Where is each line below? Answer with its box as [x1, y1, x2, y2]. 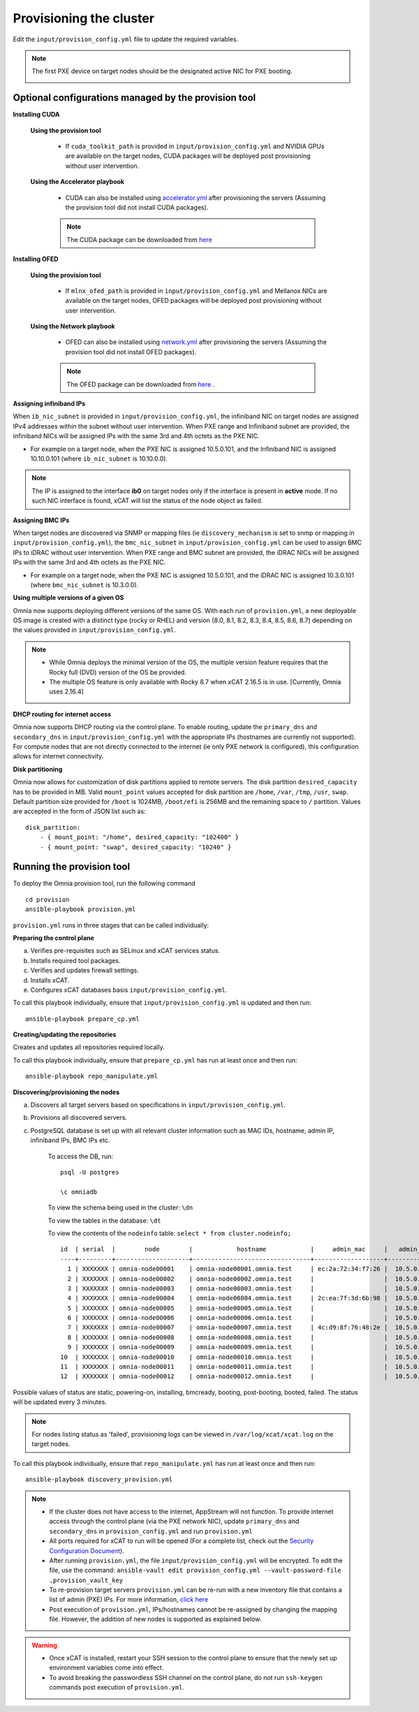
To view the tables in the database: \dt [47, 1216, 161, 1225]
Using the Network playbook [30, 322, 115, 331]
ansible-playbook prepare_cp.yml [25, 1014, 140, 1023]
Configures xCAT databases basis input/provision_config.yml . [30, 986, 228, 994]
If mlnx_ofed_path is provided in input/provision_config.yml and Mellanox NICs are [65, 287, 328, 295]
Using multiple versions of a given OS [13, 594, 124, 602]
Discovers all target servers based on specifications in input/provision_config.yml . [30, 1101, 286, 1109]
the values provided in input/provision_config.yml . [13, 626, 176, 634]
